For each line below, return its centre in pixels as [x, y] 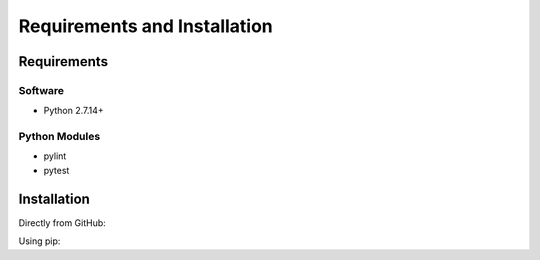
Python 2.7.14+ [73, 111]
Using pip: [39, 241]
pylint [55, 156]
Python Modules [59, 137]
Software [41, 90]
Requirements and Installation [146, 26]
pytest [56, 170]
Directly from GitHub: [62, 222]
